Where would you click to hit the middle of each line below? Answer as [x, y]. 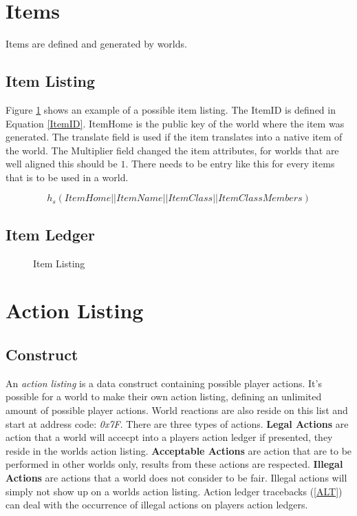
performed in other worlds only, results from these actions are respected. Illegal [174, 464]
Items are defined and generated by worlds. [96, 44]
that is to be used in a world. [67, 177]
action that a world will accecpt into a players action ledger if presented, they [169, 437]
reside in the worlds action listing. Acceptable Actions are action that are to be [179, 450]
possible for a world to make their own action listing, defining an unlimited [164, 396]
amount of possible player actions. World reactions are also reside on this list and [177, 410]
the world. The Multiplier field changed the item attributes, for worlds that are [172, 150]
